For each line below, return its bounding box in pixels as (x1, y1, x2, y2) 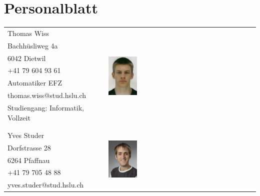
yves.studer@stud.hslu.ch (7, 179, 84, 190)
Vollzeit (7, 112, 30, 122)
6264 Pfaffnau (7, 154, 50, 165)
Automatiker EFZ (7, 77, 62, 88)
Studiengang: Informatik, (7, 102, 84, 112)
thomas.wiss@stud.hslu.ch (7, 90, 86, 100)
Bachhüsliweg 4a (7, 40, 58, 50)
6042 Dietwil (7, 52, 46, 63)
